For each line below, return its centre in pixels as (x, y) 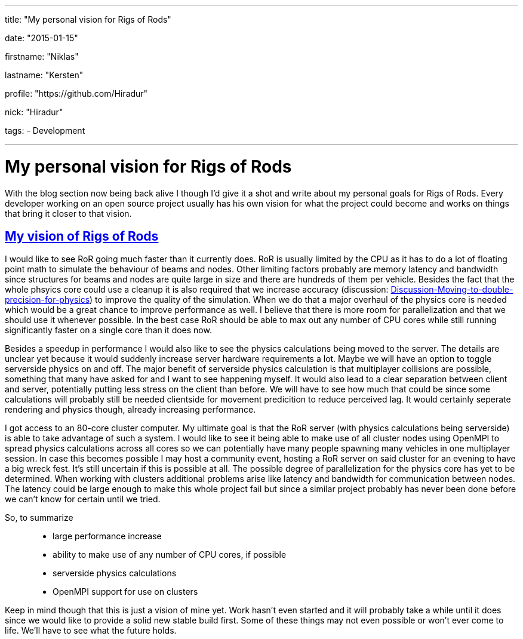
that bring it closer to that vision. (68, 213)
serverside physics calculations (115, 573)
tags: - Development (45, 130)
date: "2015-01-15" (41, 38)
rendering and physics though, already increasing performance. (130, 410)
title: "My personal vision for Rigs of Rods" (88, 19)
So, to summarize (39, 518)
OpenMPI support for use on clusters (125, 592)
